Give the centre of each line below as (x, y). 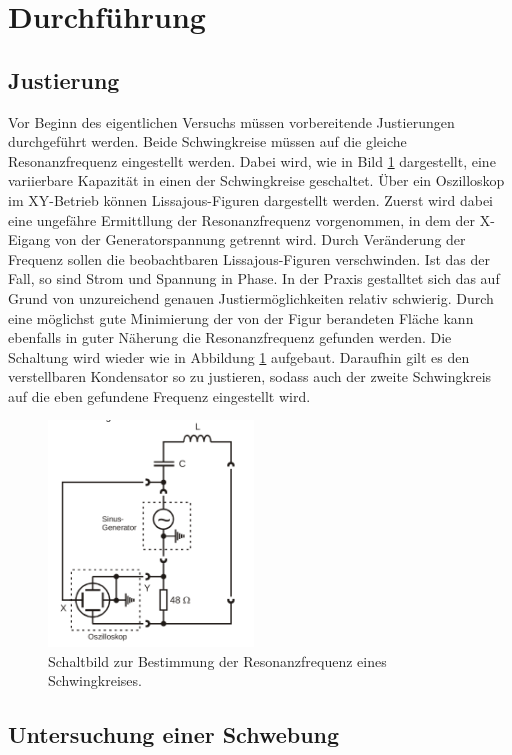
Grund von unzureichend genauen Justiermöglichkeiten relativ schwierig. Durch (251, 297)
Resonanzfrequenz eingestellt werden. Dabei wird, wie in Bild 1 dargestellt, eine (252, 160)
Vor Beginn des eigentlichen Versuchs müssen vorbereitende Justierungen (231, 121)
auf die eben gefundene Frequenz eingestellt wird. (159, 395)
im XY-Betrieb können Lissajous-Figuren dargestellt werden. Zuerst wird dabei (250, 199)
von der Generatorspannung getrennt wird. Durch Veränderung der (260, 239)
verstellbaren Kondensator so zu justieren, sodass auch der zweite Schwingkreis (250, 376)
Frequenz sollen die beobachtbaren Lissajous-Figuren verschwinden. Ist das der (249, 258)
